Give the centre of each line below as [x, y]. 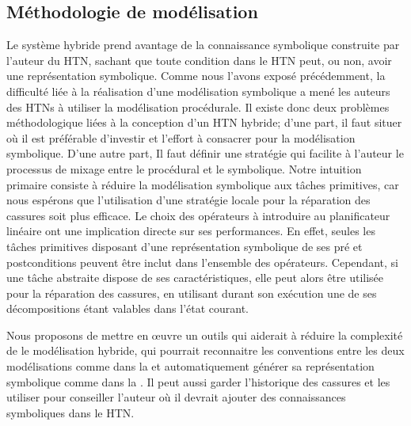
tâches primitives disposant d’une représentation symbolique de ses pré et [185, 246]
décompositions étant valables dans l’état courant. [128, 308]
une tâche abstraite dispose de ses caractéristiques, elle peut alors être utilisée [195, 278]
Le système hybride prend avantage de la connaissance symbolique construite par [203, 45]
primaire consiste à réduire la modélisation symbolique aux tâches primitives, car [203, 184]
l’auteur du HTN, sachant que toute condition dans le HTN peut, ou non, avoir [199, 60]
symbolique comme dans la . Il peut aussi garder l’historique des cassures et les [198, 381]
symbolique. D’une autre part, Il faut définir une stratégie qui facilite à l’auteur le [205, 153]
